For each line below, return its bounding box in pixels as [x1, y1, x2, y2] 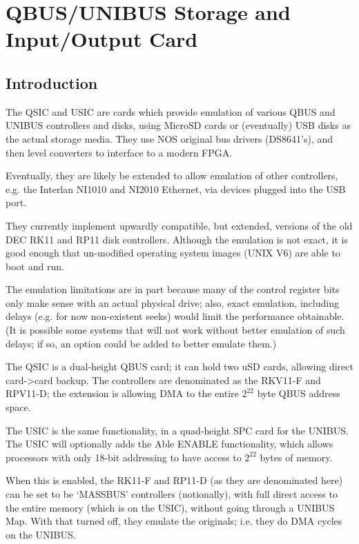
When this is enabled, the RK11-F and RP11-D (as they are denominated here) [6, 473, 343, 487]
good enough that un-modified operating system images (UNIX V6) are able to [6, 245, 340, 260]
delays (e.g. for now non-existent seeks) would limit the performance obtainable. [6, 309, 345, 323]
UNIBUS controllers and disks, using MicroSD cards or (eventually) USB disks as [6, 118, 351, 132]
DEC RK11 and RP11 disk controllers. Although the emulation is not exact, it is [6, 232, 349, 246]
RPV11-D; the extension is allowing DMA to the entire [6, 386, 239, 401]
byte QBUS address [257, 386, 340, 401]
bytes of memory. [260, 450, 333, 464]
